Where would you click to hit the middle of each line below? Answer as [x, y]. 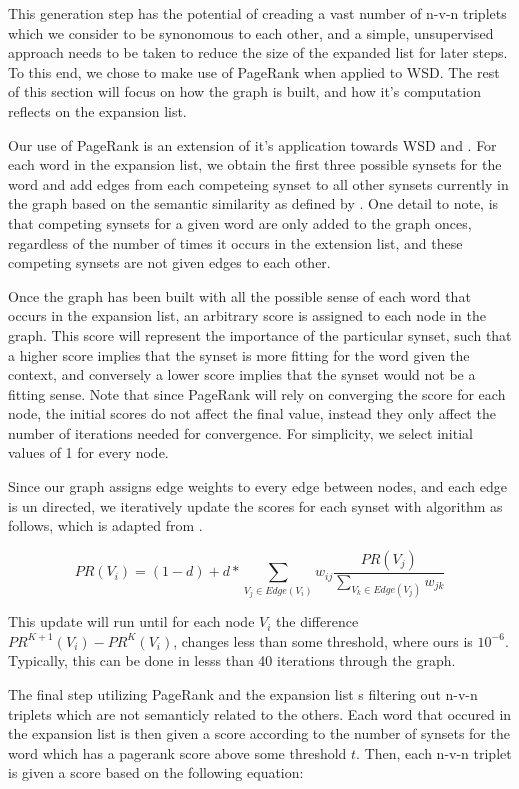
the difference [317, 621]
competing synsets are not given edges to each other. [169, 262]
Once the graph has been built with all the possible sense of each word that [239, 295]
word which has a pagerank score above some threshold [177, 752]
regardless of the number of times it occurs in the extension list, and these [235, 242]
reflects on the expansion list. [97, 110]
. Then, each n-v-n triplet [434, 752]
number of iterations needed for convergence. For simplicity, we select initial [240, 432]
